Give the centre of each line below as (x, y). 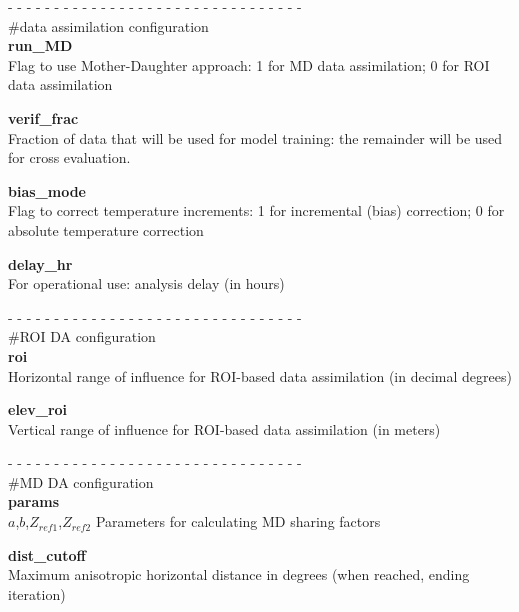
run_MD (40, 45)
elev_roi (38, 409)
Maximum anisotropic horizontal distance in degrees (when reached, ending (239, 574)
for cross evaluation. (69, 157)
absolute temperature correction (106, 229)
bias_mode (47, 190)
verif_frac (43, 117)
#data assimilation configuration (108, 25)
